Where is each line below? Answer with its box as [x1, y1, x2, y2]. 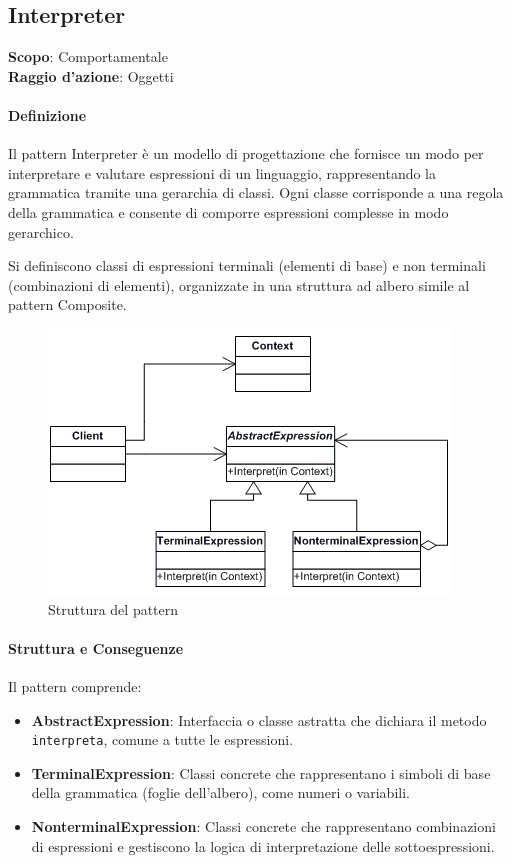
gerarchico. [8, 221, 74, 242]
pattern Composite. [8, 294, 127, 315]
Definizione [8, 104, 87, 125]
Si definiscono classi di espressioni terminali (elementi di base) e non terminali [8, 255, 486, 276]
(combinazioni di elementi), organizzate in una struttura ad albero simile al [8, 274, 470, 295]
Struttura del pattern [48, 598, 179, 619]
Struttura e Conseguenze [8, 637, 184, 658]
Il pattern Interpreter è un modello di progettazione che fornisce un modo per [8, 143, 484, 164]
